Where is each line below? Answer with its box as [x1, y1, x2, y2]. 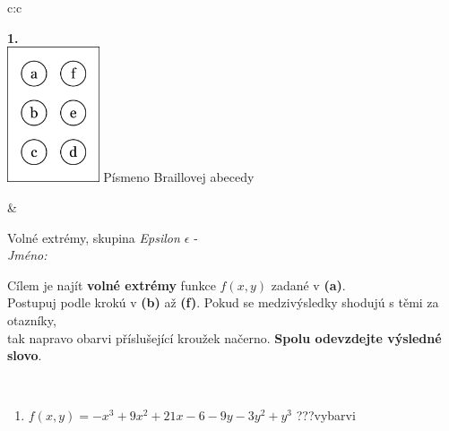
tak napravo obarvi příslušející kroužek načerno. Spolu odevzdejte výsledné [7, 328, 442, 347]
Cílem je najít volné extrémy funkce [7, 275, 216, 294]
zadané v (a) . [271, 275, 346, 294]
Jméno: [7, 246, 47, 264]
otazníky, [7, 310, 56, 329]
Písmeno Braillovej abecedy [103, 168, 255, 186]
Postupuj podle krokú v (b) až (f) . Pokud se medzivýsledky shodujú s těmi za [7, 293, 439, 312]
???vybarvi [296, 406, 356, 425]
